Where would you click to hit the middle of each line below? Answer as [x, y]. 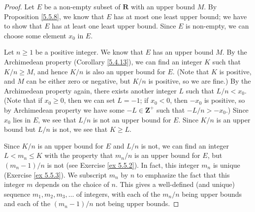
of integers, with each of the [118, 194]
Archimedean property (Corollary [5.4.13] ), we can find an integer [103, 61]
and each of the [27, 203]
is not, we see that [80, 129]
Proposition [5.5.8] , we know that [54, 16]
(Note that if [23, 100]
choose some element [35, 35]
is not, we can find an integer [185, 145]
